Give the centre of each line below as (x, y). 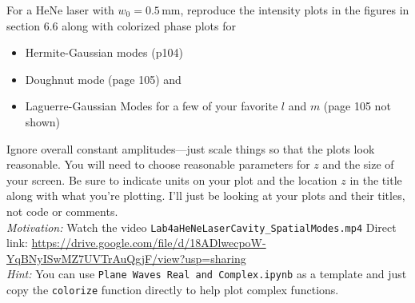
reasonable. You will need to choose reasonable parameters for (158, 164)
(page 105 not (357, 106)
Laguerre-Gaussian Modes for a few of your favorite (152, 106)
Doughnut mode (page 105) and (103, 79)
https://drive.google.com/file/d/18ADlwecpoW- (149, 243)
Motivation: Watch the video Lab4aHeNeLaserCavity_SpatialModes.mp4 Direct (202, 227)
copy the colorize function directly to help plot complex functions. (173, 290)
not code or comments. (62, 211)
